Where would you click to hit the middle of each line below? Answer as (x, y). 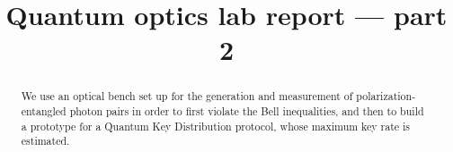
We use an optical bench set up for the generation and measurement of (187, 96)
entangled (44, 111)
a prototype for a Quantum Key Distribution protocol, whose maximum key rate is (216, 126)
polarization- (386, 96)
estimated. (45, 141)
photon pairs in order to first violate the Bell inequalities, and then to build (247, 111)
